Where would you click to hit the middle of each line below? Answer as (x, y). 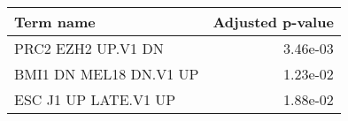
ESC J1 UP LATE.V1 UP (95, 99)
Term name (55, 22)
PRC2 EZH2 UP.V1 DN (89, 48)
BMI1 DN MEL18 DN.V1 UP (107, 74)
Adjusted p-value (273, 22)
